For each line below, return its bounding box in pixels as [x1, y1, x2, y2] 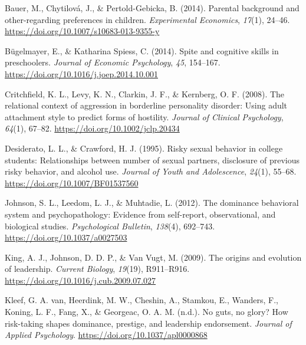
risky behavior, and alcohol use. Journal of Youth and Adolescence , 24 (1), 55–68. [5, 165, 297, 178]
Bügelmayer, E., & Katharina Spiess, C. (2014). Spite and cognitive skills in [5, 44, 279, 57]
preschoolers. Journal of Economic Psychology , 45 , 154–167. [5, 56, 221, 68]
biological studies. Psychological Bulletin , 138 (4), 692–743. [5, 219, 215, 232]
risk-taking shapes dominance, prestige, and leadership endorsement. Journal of [5, 317, 292, 329]
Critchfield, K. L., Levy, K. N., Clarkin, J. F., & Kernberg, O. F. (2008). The [5, 87, 285, 100]
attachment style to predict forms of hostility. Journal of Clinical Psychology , [5, 110, 284, 123]
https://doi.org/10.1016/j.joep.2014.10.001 [5, 67, 158, 80]
